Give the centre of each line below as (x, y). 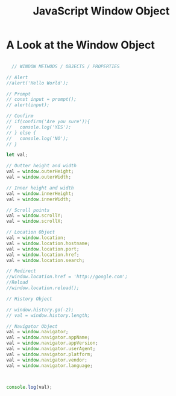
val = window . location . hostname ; (48, 243)
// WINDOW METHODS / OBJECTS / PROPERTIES (66, 66)
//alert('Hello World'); (37, 83)
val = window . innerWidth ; (39, 199)
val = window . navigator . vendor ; (47, 360)
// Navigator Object (32, 326)
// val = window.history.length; (48, 315)
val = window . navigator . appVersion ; (52, 343)
